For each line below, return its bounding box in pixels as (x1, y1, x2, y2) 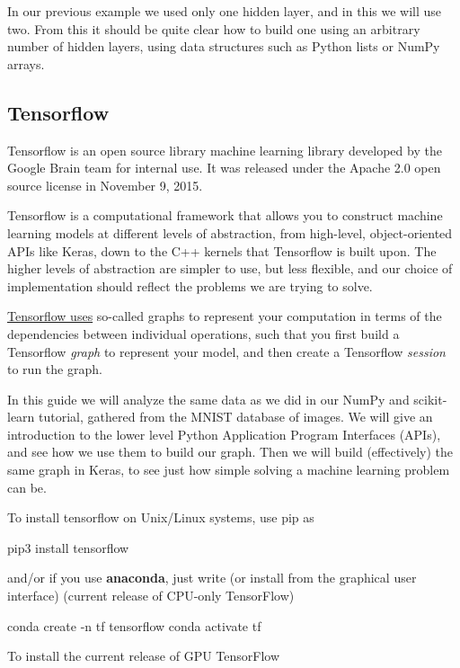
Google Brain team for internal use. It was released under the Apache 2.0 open (7, 158, 441, 177)
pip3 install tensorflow (7, 538, 129, 557)
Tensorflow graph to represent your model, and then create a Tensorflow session (7, 342, 446, 361)
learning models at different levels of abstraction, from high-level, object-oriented (7, 223, 453, 242)
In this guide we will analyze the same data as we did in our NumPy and (7, 389, 410, 408)
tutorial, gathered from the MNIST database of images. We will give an (39, 407, 433, 426)
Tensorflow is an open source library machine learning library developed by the (7, 140, 442, 159)
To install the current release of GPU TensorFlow (7, 646, 280, 665)
